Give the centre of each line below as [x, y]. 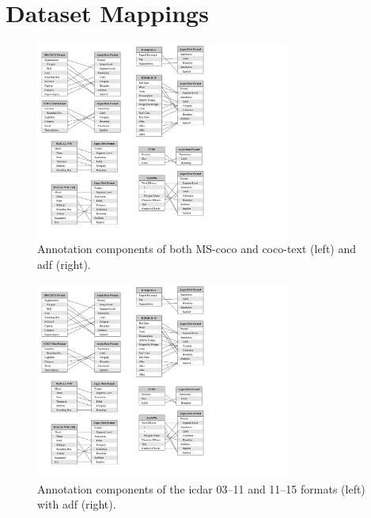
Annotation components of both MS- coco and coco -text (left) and [197, 249]
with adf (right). [77, 504]
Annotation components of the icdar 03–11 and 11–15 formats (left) [201, 488]
